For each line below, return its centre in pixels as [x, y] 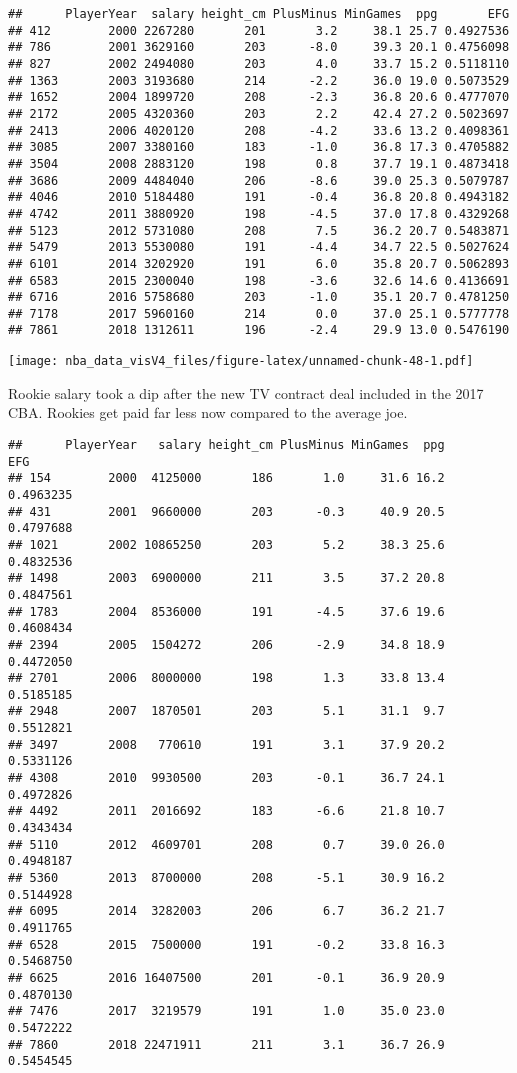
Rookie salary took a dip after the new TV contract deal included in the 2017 [246, 392]
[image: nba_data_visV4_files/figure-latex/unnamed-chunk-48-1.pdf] [241, 361]
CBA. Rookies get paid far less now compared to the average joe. [208, 412]
